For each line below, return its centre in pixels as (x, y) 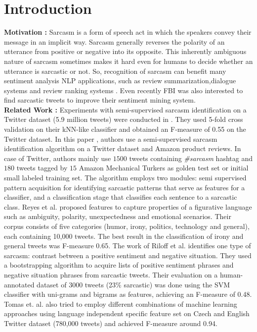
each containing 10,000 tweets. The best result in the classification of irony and (124, 236)
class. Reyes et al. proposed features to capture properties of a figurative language (128, 206)
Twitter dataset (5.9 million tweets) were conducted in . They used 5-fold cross (124, 119)
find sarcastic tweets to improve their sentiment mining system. (100, 100)
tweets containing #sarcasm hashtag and (191, 158)
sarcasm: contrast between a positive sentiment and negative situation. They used (128, 255)
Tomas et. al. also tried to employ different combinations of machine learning (121, 304)
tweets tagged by (42, 168)
